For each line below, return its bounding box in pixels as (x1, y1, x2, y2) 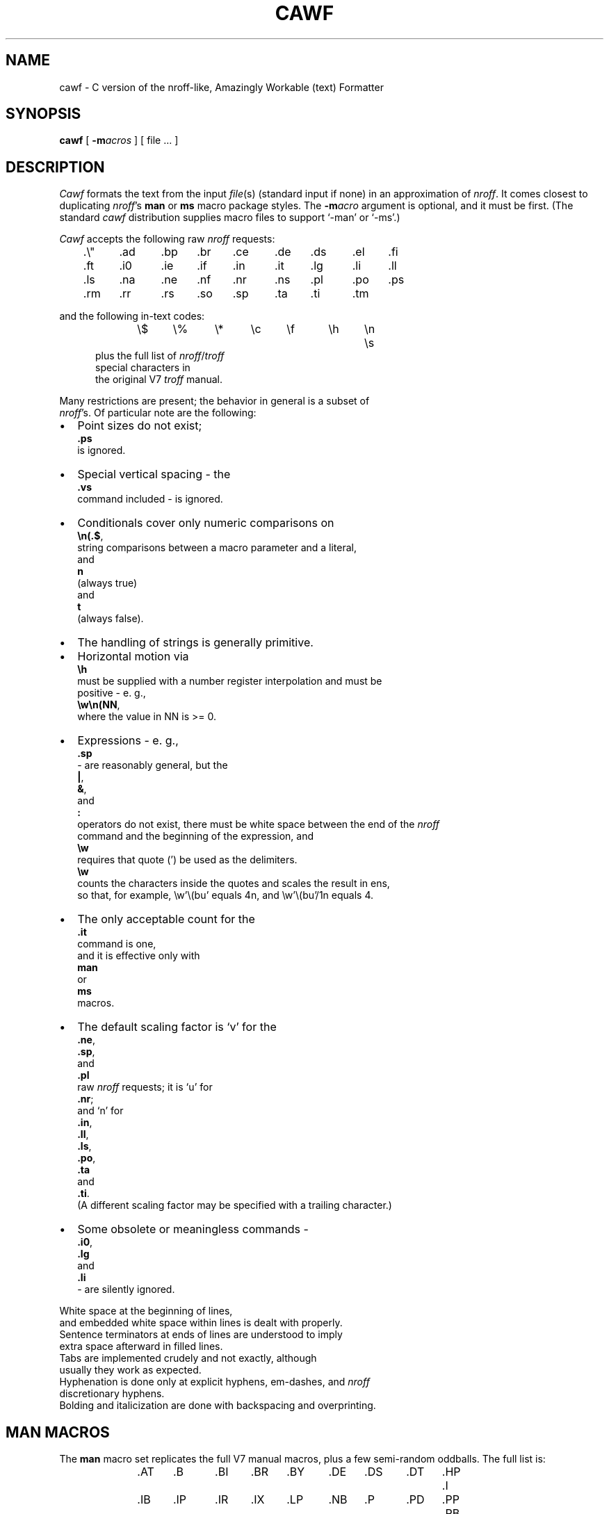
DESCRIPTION (6, 158, 105, 176)
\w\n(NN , (77, 699, 120, 711)
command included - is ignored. (77, 493, 223, 505)
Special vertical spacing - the (77, 467, 231, 482)
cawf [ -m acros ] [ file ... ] (59, 134, 179, 147)
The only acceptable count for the (77, 912, 255, 927)
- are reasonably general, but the (77, 759, 228, 772)
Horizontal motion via (77, 649, 189, 664)
